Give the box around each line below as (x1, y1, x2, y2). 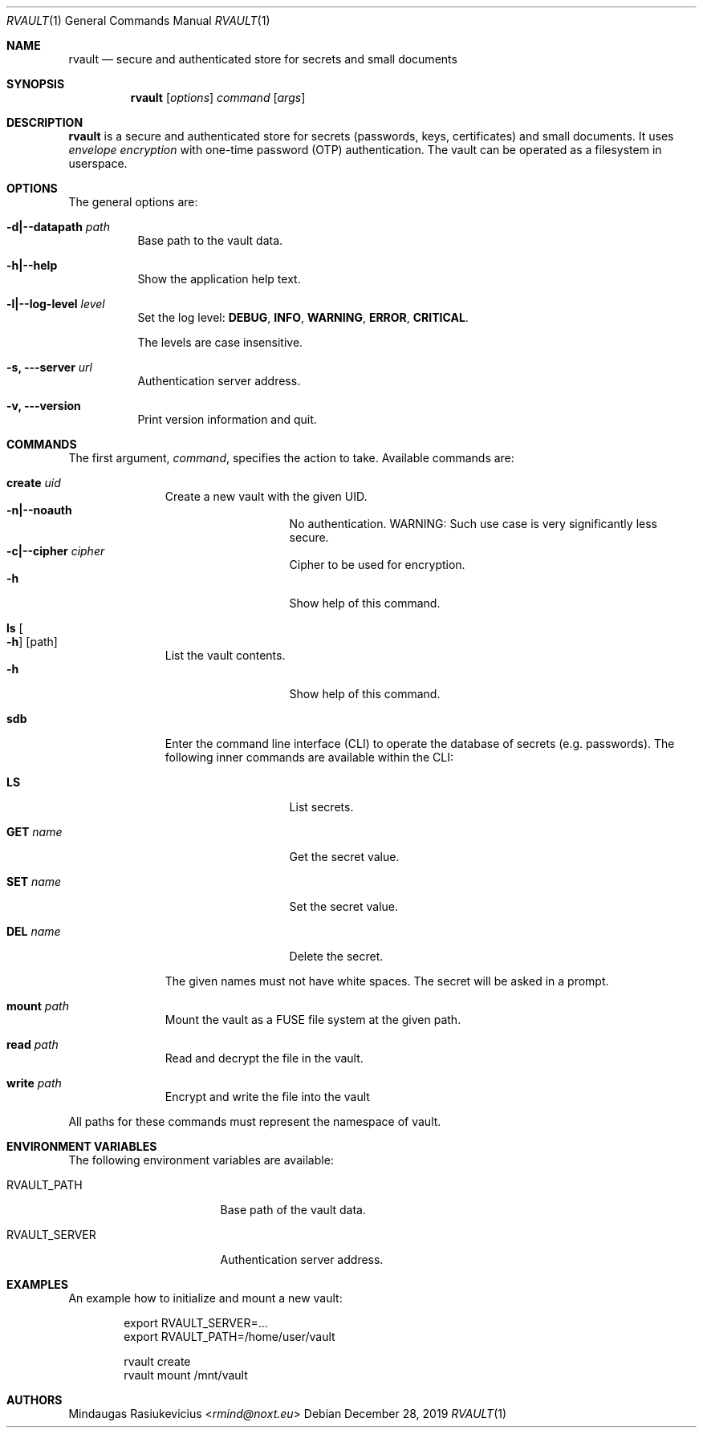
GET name (6, 825, 63, 839)
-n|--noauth (6, 503, 72, 517)
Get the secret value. (289, 850, 400, 863)
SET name (6, 875, 62, 888)
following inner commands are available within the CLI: (165, 750, 454, 764)
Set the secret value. (289, 900, 399, 913)
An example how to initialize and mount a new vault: (68, 1291, 343, 1305)
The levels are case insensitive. (137, 335, 303, 349)
